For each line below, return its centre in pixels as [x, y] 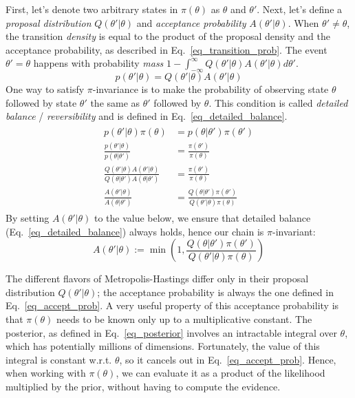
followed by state [41, 102]
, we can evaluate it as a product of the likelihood [220, 373]
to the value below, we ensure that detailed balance [202, 217]
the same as [115, 102]
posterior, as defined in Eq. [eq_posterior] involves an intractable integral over [171, 332]
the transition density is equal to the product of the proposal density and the [168, 36]
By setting [28, 217]
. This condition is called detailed [278, 102]
